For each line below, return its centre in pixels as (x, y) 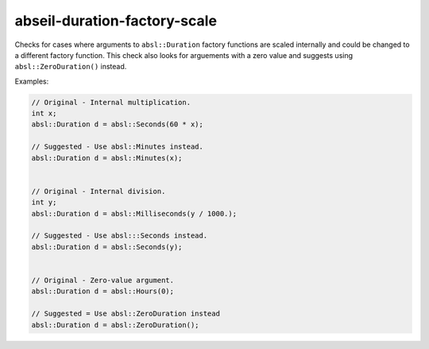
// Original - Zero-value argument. (103, 280)
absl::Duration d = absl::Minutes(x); (107, 158)
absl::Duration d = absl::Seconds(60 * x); (118, 124)
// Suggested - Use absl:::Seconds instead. (120, 236)
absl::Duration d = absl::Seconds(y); (107, 247)
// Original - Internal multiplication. (111, 102)
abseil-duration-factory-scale (116, 21)
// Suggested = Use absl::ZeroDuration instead (126, 314)
